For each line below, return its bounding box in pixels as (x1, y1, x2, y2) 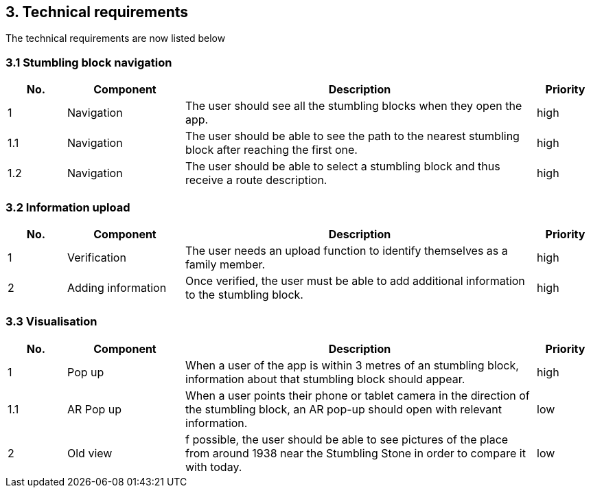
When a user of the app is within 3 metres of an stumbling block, (185, 358, 519, 372)
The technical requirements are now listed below (5, 32, 226, 45)
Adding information (67, 280, 167, 295)
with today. (185, 459, 242, 474)
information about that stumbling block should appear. (185, 371, 465, 386)
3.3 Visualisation (5, 314, 97, 329)
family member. (185, 257, 266, 271)
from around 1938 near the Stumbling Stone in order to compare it (185, 446, 526, 460)
